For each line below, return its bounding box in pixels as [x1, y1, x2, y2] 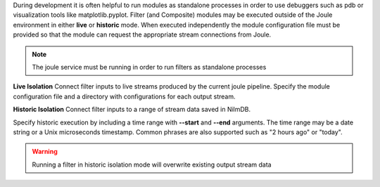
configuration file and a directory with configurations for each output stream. [13, 92, 236, 101]
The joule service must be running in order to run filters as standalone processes [32, 63, 267, 71]
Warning [32, 148, 58, 156]
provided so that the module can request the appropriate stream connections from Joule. [13, 30, 272, 39]
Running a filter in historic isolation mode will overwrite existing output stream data [32, 160, 272, 169]
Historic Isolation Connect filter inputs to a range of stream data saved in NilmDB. [13, 105, 251, 114]
